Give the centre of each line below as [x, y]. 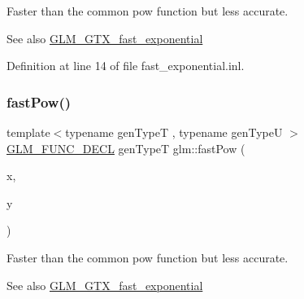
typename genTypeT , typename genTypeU [174, 132]
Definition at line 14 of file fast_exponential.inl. [126, 66]
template [28, 132]
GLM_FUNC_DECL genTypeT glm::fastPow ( [126, 148]
